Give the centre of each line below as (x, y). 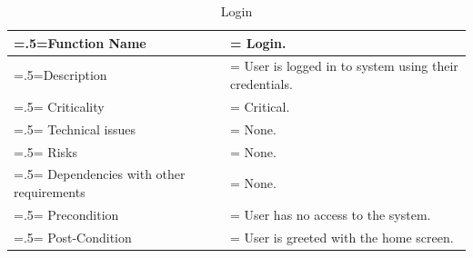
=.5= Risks (45, 151)
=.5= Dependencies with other (100, 174)
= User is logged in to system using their (344, 66)
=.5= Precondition (66, 214)
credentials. (261, 84)
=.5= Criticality (59, 106)
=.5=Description (60, 75)
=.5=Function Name (80, 42)
